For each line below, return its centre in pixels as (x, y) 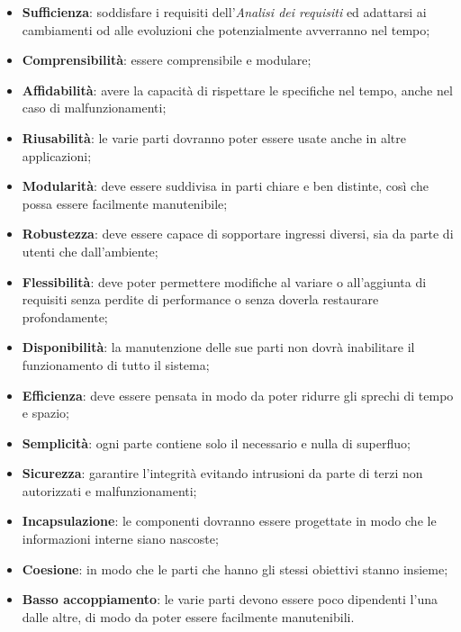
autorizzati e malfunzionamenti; (109, 490)
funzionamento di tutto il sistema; (116, 364)
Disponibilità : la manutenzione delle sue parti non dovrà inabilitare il (218, 347)
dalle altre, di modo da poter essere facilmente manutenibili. (188, 616)
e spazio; (45, 413)
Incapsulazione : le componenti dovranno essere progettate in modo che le (229, 521)
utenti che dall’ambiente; (90, 251)
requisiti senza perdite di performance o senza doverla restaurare (200, 299)
